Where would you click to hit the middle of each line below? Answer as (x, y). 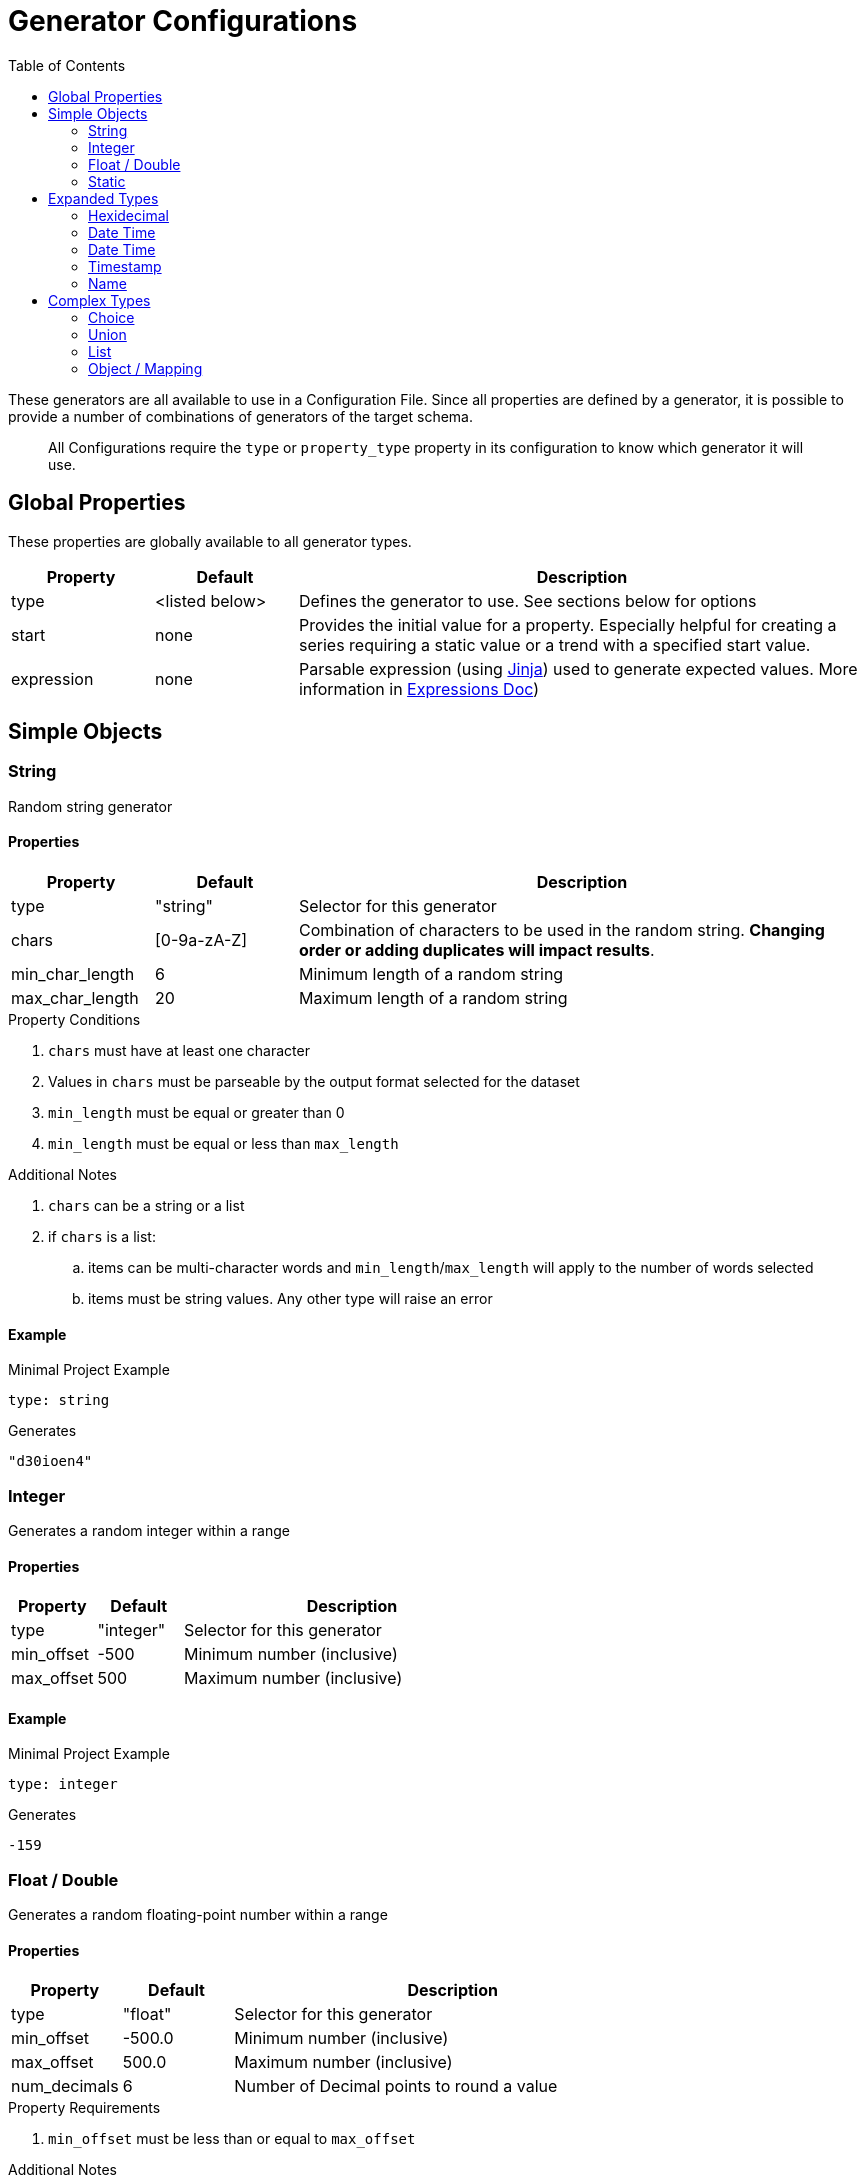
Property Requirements (84, 2108)
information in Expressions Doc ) (419, 688)
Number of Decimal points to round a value (396, 2086)
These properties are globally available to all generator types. (210, 541)
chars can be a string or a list (146, 1206)
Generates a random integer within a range (149, 1530)
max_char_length (75, 998)
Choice (111, 317)
